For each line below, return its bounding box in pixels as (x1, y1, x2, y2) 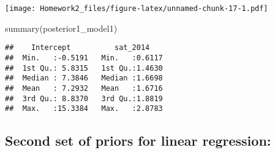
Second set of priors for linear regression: (5, 131, 271, 150)
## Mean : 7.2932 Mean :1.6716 (5, 84, 163, 93)
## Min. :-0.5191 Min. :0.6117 (5, 53, 163, 62)
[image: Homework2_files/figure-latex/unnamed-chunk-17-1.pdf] (5, 4, 268, 13)
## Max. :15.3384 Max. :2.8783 (5, 104, 163, 113)
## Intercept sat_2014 (5, 43, 150, 52)
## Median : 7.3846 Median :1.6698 (5, 74, 163, 83)
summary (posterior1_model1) (5, 21, 118, 34)
